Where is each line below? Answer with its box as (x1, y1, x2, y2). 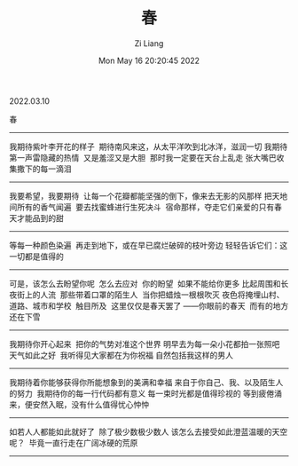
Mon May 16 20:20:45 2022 (98, 55, 200, 66)
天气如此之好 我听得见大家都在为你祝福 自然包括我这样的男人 (9, 350, 233, 360)
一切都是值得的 (9, 250, 64, 262)
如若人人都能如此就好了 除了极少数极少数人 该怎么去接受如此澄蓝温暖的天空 (9, 426, 288, 437)
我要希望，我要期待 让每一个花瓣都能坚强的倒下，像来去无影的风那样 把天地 (9, 190, 288, 201)
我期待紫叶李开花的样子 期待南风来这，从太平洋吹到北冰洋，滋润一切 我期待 (9, 141, 288, 152)
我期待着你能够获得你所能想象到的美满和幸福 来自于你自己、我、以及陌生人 (9, 376, 284, 387)
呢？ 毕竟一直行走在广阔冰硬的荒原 (9, 437, 138, 448)
